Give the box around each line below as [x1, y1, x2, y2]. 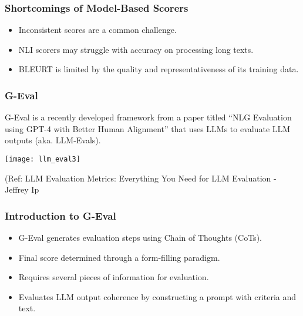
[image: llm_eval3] [5, 155, 80, 163]
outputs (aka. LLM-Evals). [5, 134, 101, 146]
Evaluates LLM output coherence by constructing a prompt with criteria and [18, 290, 297, 302]
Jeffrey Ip [5, 183, 39, 196]
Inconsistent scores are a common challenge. [18, 23, 177, 36]
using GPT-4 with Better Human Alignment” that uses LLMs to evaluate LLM [5, 122, 291, 135]
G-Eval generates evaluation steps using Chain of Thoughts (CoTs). [18, 231, 262, 244]
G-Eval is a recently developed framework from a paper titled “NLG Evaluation [5, 111, 292, 123]
